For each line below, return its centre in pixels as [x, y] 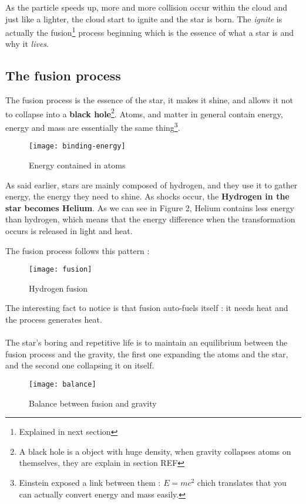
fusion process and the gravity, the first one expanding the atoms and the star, [147, 354]
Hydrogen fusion [58, 288]
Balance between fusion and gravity [93, 403]
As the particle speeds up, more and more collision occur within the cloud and [146, 7]
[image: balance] [63, 384]
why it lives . [27, 44]
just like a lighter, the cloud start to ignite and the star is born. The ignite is [144, 18]
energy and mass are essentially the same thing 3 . [93, 126]
